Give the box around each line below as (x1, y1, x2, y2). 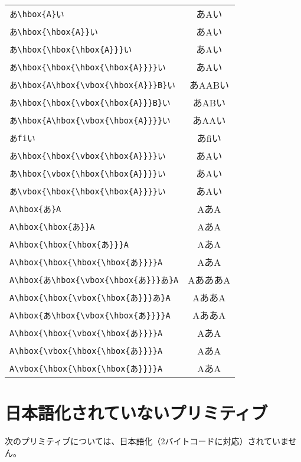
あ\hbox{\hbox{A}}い (9, 27, 98, 37)
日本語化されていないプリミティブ (5, 401, 268, 425)
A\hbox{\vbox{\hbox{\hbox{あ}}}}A (9, 346, 163, 356)
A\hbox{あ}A (9, 204, 61, 214)
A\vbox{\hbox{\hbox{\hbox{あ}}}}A (9, 364, 163, 373)
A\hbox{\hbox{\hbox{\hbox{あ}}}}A (9, 258, 163, 267)
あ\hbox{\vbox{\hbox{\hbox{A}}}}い (9, 169, 166, 178)
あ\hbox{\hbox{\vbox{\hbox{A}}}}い (9, 151, 166, 161)
